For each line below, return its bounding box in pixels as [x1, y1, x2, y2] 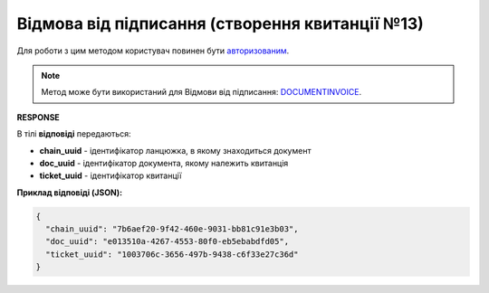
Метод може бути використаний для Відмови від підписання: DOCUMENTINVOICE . [41, 87, 362, 98]
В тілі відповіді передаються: [16, 128, 131, 139]
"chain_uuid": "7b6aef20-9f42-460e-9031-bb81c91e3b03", [45, 224, 299, 234]
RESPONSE [16, 111, 61, 122]
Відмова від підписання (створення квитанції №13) [16, 14, 425, 33]
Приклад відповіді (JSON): [16, 186, 122, 198]
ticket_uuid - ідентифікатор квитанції [39, 170, 182, 181]
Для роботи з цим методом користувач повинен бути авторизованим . [16, 45, 290, 56]
